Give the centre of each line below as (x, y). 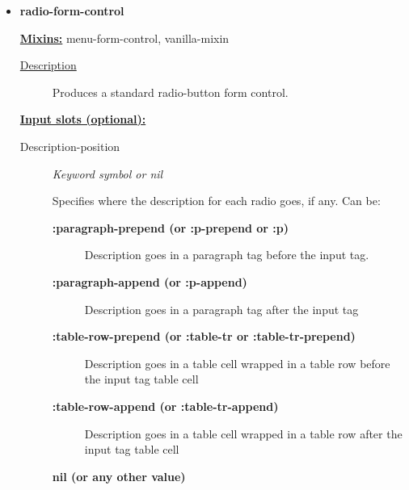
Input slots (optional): (83, 119)
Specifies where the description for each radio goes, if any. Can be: (216, 201)
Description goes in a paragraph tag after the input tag (221, 309)
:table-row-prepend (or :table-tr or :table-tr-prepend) (204, 336)
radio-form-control (72, 10)
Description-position (70, 146)
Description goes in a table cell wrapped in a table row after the (243, 433)
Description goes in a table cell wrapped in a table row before (237, 363)
